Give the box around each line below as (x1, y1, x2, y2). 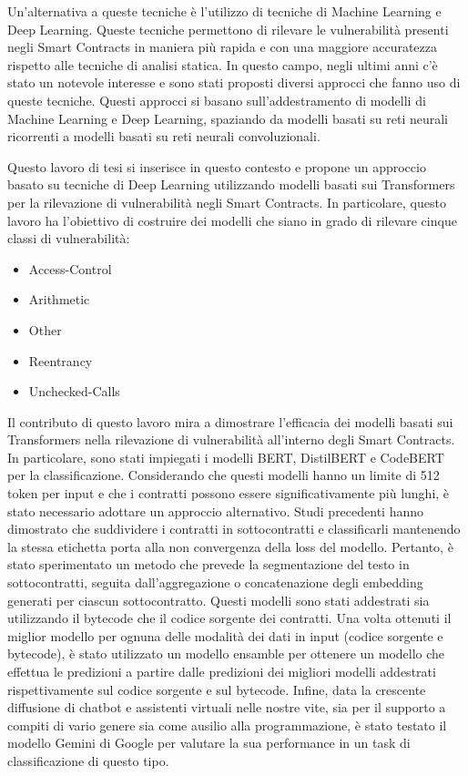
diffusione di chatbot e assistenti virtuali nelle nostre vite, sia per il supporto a (7, 698, 446, 717)
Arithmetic (28, 290, 90, 309)
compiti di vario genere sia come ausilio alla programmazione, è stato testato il (7, 715, 447, 734)
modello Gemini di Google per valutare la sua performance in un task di (7, 733, 411, 752)
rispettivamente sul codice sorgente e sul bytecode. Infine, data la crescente (7, 679, 426, 699)
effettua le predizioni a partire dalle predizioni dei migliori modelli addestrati (7, 662, 436, 680)
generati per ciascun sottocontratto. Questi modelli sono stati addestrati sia (7, 590, 430, 609)
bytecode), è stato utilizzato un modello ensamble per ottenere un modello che (7, 644, 445, 663)
